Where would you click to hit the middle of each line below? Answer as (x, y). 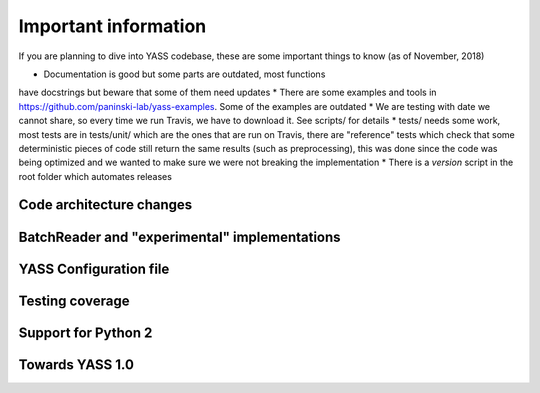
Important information (112, 26)
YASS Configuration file (94, 268)
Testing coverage (74, 300)
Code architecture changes (105, 205)
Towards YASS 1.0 (76, 364)
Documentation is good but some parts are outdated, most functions (184, 74)
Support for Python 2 (85, 332)
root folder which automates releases (95, 176)
